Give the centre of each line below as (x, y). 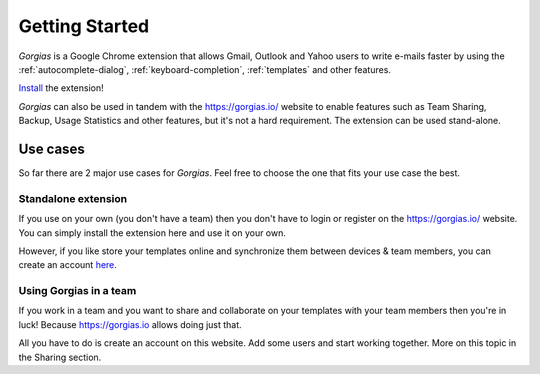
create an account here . (67, 265)
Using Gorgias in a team (77, 291)
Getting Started (84, 26)
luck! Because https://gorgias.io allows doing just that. (130, 324)
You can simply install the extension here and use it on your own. (152, 232)
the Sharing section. (60, 357)
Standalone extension (73, 198)
